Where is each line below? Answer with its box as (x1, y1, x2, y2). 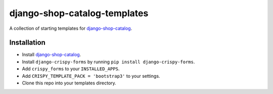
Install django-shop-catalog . (22, 52, 81, 58)
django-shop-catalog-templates (9, 8, 149, 19)
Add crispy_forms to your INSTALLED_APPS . (22, 66, 120, 72)
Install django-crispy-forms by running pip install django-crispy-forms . (22, 59, 195, 65)
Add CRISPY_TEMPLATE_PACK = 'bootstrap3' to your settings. (22, 73, 160, 79)
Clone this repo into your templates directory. (22, 80, 116, 86)
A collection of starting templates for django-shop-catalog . (9, 25, 132, 31)
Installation (9, 38, 45, 47)
